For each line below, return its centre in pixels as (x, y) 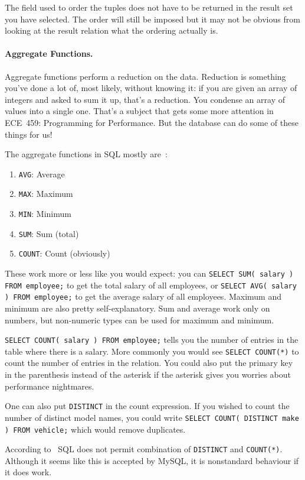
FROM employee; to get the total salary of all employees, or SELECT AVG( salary (151, 285)
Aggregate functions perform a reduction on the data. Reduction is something (145, 76)
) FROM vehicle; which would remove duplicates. (95, 429)
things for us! (29, 134)
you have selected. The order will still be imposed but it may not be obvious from (152, 19)
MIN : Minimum (45, 214)
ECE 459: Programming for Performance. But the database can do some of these (152, 122)
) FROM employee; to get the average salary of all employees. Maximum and (143, 296)
